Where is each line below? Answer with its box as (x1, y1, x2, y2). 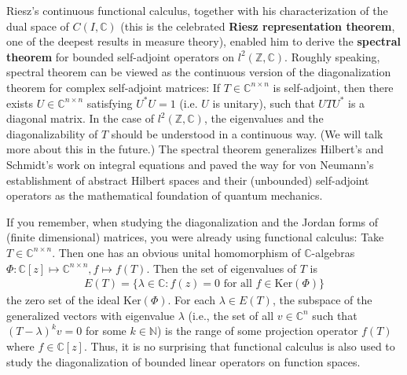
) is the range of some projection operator (156, 322, 358, 339)
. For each (167, 292, 215, 308)
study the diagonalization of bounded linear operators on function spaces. (6, 353, 361, 369)
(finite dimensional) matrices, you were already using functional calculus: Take (6, 229, 384, 245)
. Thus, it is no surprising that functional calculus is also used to (83, 337, 395, 354)
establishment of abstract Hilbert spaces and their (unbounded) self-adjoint (6, 171, 369, 188)
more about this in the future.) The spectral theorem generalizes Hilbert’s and (6, 141, 384, 157)
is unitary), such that (212, 94, 315, 111)
